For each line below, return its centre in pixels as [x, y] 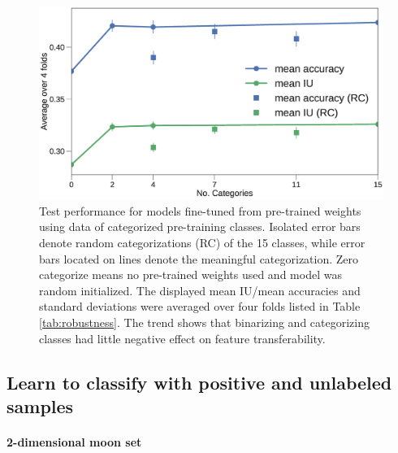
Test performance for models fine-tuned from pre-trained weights [200, 210]
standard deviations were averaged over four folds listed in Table [200, 306]
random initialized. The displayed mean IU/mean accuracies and [200, 290]
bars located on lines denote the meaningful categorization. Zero [199, 258]
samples [40, 405]
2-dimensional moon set [74, 441]
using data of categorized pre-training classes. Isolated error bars [200, 226]
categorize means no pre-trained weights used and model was [190, 274]
